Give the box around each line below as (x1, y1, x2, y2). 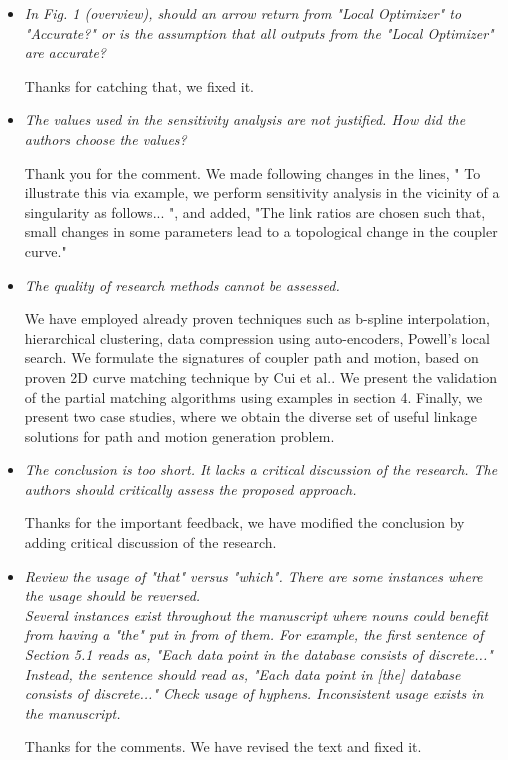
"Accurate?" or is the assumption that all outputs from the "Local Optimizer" (24, 22, 494, 43)
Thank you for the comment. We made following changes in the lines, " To (24, 162, 481, 183)
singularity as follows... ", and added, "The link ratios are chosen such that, (24, 201, 486, 222)
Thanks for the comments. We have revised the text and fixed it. (24, 736, 422, 757)
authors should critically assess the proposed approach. (24, 478, 357, 499)
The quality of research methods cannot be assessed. (24, 274, 340, 295)
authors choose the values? (24, 128, 187, 149)
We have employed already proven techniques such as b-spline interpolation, (24, 308, 490, 329)
